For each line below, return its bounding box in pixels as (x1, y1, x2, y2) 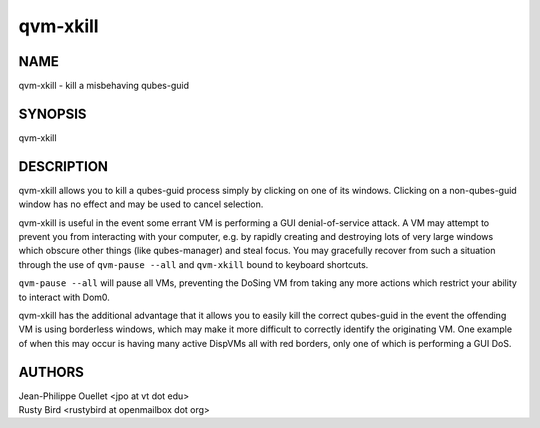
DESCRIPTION (18, 158, 109, 175)
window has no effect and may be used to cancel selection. (18, 198, 264, 210)
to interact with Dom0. (18, 291, 110, 303)
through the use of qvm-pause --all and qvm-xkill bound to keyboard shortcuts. (18, 258, 369, 270)
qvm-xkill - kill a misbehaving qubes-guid (18, 80, 190, 92)
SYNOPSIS (18, 105, 87, 122)
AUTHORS (18, 363, 85, 380)
